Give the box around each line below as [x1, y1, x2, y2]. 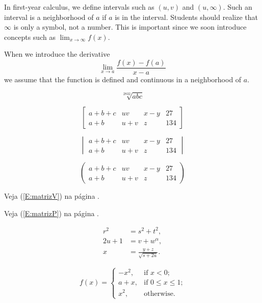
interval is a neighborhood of [4, 11, 94, 22]
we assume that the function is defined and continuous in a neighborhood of [4, 74, 242, 85]
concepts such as [4, 31, 56, 42]
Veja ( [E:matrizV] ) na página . [4, 191, 99, 201]
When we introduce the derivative [4, 49, 110, 59]
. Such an [223, 2, 252, 12]
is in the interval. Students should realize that [115, 11, 258, 22]
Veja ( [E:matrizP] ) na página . [4, 207, 99, 218]
